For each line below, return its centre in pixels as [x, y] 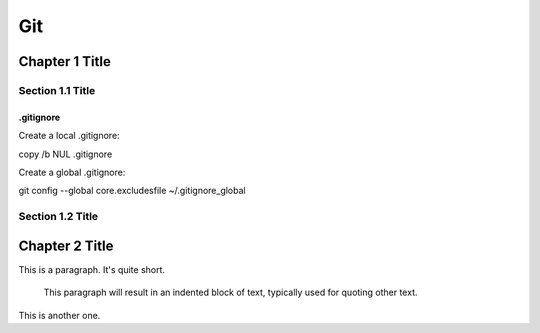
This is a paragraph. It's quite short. [91, 269]
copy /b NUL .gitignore [65, 154]
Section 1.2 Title [58, 217]
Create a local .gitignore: [69, 136]
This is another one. [59, 315]
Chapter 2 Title [66, 245]
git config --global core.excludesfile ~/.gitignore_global [132, 191]
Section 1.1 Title [57, 90]
